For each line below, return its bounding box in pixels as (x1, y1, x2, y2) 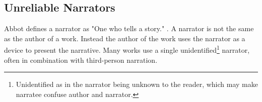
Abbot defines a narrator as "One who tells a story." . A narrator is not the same (4, 23, 254, 34)
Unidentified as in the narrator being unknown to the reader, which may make (16, 79, 258, 89)
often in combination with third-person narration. (4, 54, 158, 65)
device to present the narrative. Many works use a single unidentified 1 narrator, (4, 43, 250, 55)
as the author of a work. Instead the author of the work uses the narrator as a (4, 33, 245, 43)
